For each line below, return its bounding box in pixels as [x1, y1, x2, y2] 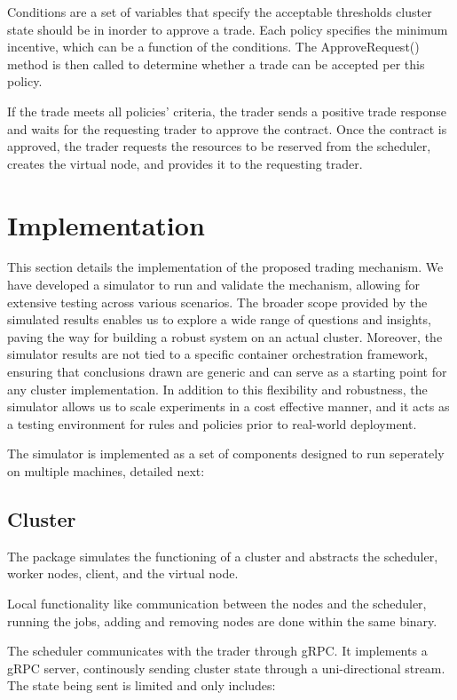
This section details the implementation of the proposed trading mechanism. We [7, 258, 444, 276]
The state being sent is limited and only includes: [7, 676, 276, 695]
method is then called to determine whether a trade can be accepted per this [7, 54, 425, 73]
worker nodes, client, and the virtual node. [7, 564, 239, 583]
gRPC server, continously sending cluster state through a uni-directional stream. [7, 658, 445, 677]
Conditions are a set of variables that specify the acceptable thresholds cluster [7, 3, 432, 20]
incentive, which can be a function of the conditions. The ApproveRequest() [7, 37, 420, 56]
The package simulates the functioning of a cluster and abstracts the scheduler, [7, 546, 438, 565]
